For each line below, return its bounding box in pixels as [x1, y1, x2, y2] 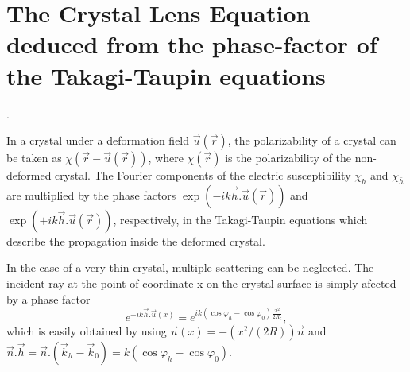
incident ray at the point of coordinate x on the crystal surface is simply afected [6, 275, 396, 292]
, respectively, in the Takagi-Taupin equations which [113, 211, 368, 227]
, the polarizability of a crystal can [227, 132, 396, 149]
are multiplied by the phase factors [6, 186, 176, 203]
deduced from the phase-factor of [6, 28, 377, 60]
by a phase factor [6, 290, 91, 307]
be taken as [6, 149, 62, 166]
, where [148, 149, 184, 166]
